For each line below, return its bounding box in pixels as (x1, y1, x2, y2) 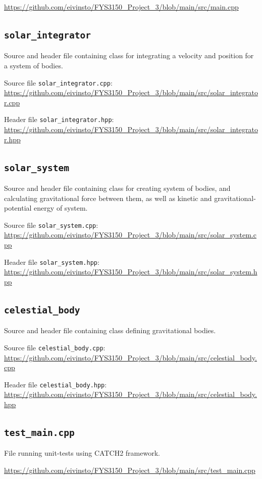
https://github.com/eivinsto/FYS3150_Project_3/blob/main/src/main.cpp (4, 2, 239, 12)
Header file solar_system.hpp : (4, 256, 99, 267)
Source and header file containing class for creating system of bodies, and (4, 183, 231, 193)
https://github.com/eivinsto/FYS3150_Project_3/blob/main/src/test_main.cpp (4, 464, 255, 475)
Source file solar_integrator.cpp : (4, 77, 113, 88)
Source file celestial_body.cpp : (4, 342, 106, 352)
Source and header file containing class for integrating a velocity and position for (4, 50, 254, 61)
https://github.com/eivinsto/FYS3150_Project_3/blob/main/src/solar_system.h (4, 266, 257, 277)
